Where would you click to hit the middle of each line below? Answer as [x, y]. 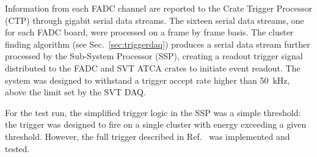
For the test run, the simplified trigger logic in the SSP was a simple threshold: [153, 112]
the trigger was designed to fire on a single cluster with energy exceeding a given [156, 124]
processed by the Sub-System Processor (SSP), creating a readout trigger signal [154, 56]
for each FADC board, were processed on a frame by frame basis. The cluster [149, 32]
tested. [17, 148]
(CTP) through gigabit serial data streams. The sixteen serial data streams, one [155, 20]
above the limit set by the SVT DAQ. [75, 92]
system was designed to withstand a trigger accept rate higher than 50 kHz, [148, 80]
